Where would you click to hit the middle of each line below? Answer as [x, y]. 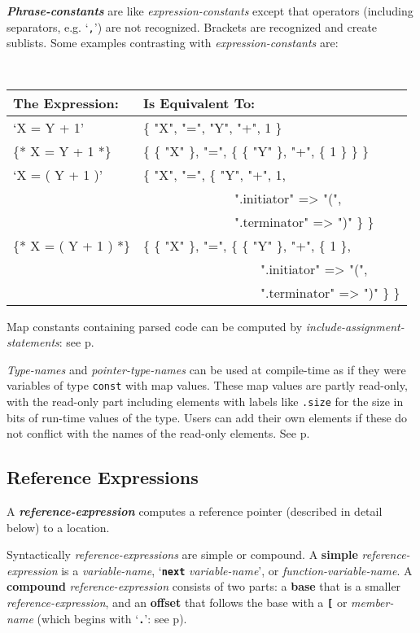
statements [33, 342]
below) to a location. [58, 527]
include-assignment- [355, 326]
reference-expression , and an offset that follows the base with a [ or [177, 602]
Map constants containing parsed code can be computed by [155, 326]
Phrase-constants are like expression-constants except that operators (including [210, 11]
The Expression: [66, 103]
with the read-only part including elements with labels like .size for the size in [205, 401]
